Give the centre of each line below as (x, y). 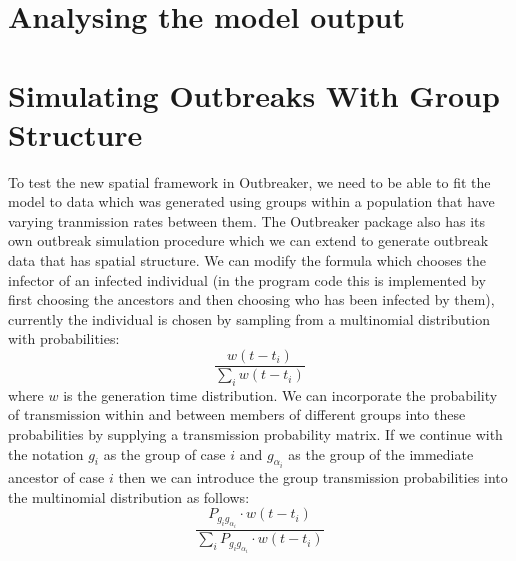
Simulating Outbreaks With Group (254, 94)
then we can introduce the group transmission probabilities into (313, 477)
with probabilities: (64, 338)
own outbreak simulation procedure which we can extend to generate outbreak (248, 240)
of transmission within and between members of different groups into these (237, 414)
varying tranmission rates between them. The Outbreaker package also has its (247, 220)
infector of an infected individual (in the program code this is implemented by (247, 279)
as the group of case (164, 453)
